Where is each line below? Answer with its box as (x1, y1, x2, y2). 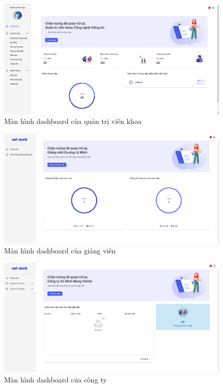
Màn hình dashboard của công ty (4, 374, 107, 384)
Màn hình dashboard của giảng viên (4, 245, 116, 255)
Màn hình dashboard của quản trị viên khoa (4, 116, 141, 126)
